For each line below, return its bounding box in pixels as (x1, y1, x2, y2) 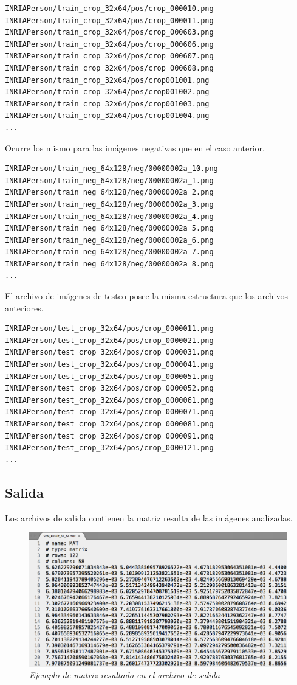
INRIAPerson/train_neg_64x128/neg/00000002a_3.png (5, 200, 214, 209)
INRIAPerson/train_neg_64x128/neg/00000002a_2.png (5, 188, 214, 197)
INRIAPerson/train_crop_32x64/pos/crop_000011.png (5, 16, 214, 25)
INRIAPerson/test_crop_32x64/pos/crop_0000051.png (5, 372, 214, 381)
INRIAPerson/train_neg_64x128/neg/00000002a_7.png (5, 248, 214, 257)
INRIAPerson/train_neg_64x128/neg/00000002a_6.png (5, 235, 214, 245)
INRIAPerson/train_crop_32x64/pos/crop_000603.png (5, 28, 214, 37)
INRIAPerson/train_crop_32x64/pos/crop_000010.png (5, 4, 214, 13)
